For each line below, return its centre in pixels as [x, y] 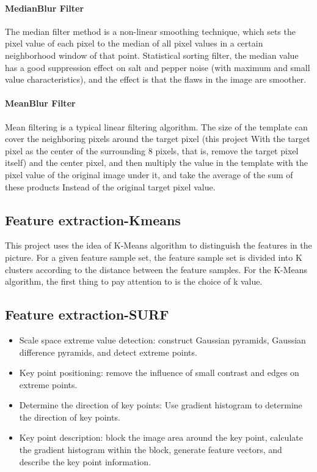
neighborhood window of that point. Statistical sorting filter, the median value [152, 55]
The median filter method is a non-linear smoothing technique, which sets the [150, 31]
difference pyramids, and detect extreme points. [108, 352]
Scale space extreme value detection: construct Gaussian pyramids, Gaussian [162, 339]
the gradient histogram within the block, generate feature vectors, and [151, 450]
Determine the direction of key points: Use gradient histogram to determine [161, 405]
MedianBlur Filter [45, 8]
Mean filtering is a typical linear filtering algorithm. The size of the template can [156, 126]
